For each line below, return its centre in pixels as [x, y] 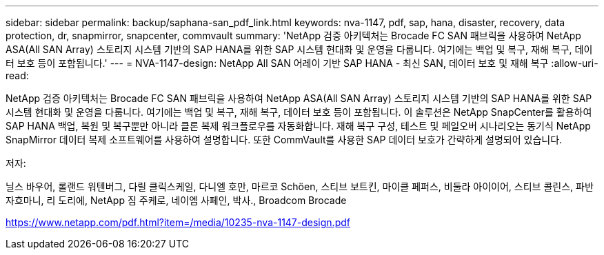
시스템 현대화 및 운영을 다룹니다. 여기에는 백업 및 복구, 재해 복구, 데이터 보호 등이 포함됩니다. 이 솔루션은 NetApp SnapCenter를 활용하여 [299, 112]
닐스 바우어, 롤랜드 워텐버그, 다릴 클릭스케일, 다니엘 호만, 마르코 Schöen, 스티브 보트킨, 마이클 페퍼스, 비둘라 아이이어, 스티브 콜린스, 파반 [300, 186]
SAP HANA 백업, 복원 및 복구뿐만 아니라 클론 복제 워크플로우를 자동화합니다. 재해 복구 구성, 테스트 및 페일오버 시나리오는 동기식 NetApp [298, 126]
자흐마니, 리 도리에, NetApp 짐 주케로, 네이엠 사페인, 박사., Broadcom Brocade [176, 200]
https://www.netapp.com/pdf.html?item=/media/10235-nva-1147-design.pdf [178, 222]
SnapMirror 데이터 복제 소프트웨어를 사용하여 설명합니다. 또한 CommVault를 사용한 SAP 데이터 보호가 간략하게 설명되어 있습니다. [284, 140]
